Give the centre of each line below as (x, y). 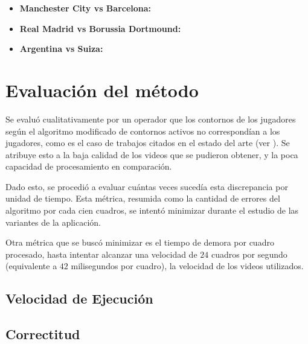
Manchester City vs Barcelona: (85, 8)
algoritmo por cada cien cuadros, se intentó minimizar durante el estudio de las (152, 210)
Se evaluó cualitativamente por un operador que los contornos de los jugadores (151, 119)
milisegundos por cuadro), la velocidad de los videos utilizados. (187, 266)
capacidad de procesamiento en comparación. (89, 166)
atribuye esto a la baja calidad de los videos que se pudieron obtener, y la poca (152, 154)
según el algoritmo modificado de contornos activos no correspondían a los (143, 131)
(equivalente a (31, 266)
